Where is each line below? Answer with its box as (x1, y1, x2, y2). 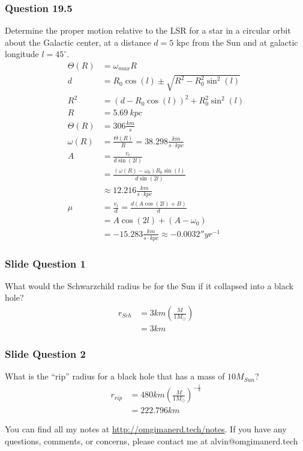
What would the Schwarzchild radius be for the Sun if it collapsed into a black (5, 279, 293, 292)
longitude (5, 48, 39, 60)
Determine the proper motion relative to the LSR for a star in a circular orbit (5, 24, 291, 37)
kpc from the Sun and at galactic (176, 35, 298, 48)
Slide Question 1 (5, 256, 86, 271)
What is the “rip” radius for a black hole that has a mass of (5, 370, 225, 382)
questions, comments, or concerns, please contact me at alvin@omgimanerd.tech (5, 434, 298, 447)
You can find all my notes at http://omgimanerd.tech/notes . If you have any (5, 423, 287, 435)
